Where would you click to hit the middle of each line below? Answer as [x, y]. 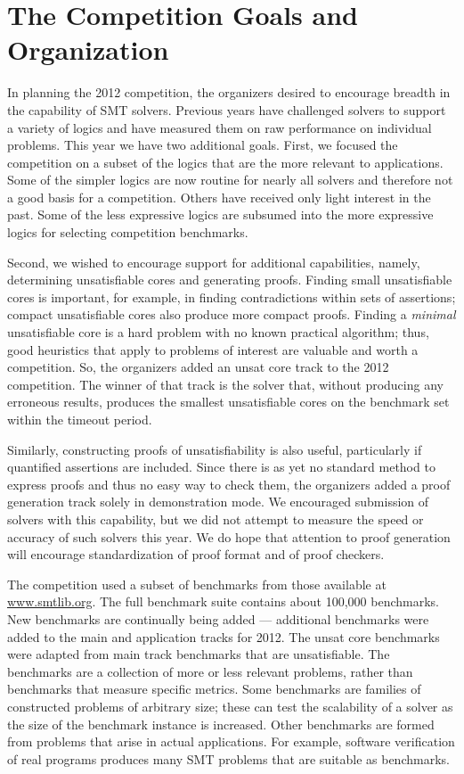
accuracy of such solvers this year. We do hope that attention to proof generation [229, 536]
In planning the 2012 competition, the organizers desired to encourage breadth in [229, 92]
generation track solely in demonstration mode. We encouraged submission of [218, 502]
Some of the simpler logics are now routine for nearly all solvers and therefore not [230, 180]
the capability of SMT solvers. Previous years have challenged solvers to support [227, 109]
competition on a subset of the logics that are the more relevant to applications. [225, 162]
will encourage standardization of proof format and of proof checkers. [196, 554]
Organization [88, 49]
